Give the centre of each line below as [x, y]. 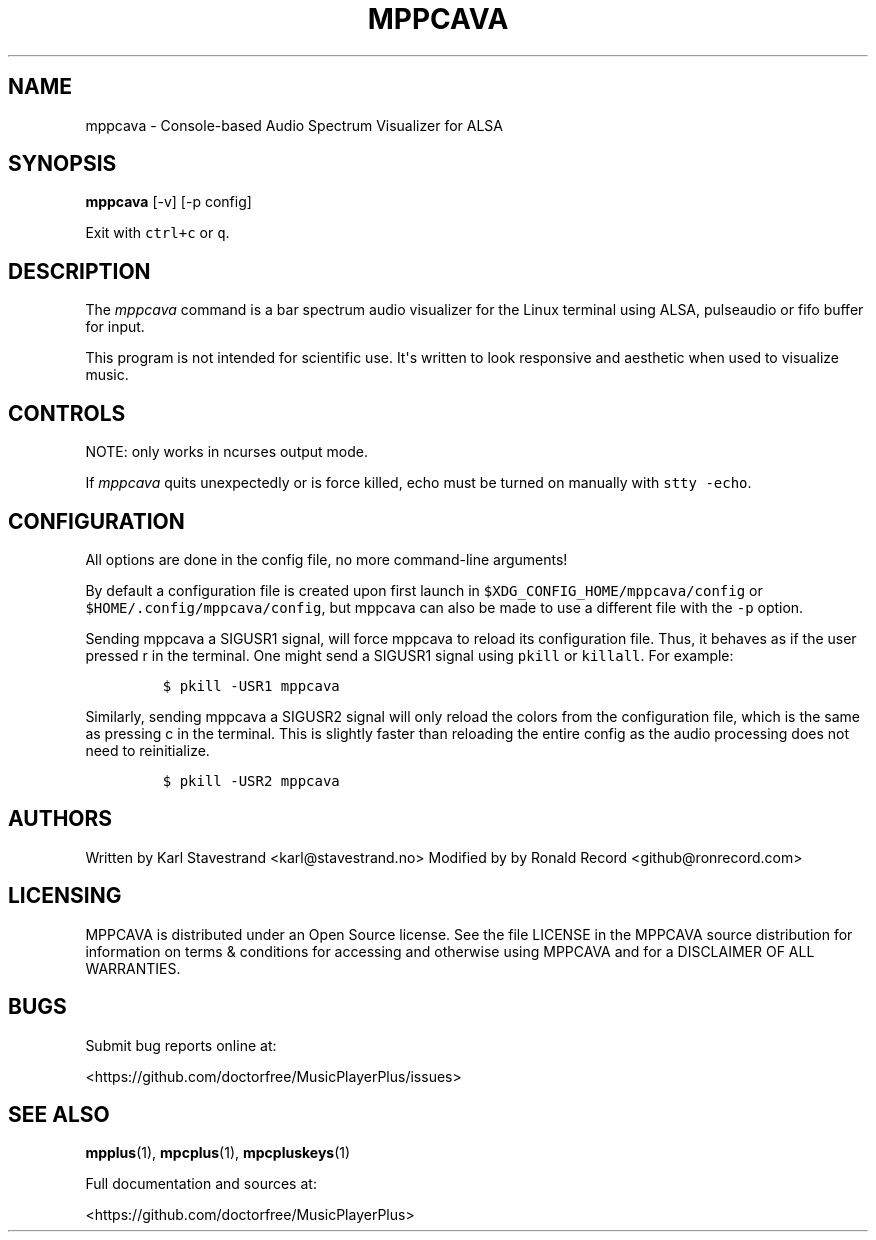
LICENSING [65, 896]
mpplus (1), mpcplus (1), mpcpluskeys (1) [218, 1153]
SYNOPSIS [62, 164]
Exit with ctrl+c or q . [157, 233]
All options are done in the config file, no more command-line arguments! [326, 559]
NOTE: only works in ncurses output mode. [227, 452]
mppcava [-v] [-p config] [168, 202]
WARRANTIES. [133, 968]
